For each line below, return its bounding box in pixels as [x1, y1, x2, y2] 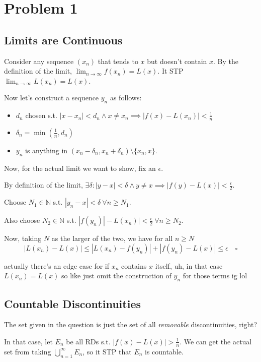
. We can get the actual [180, 336, 252, 346]
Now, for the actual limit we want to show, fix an [4, 162, 156, 173]
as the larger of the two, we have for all [51, 233, 173, 244]
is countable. [145, 346, 184, 356]
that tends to [98, 55, 138, 66]
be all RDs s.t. [66, 336, 111, 346]
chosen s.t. [25, 110, 57, 120]
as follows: [110, 92, 142, 103]
